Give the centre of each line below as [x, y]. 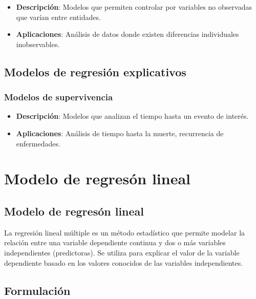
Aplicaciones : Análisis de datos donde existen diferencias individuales [127, 34]
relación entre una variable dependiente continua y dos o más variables [115, 242]
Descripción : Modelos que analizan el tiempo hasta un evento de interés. [132, 116]
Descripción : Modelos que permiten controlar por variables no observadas [134, 7]
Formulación [37, 290]
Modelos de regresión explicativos [95, 71]
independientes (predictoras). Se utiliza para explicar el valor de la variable [122, 252]
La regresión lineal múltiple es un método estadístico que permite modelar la [125, 232]
